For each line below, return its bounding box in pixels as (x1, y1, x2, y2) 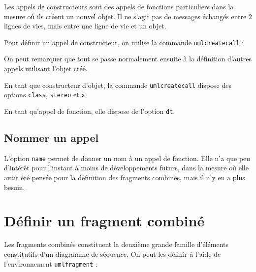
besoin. (4, 182, 25, 192)
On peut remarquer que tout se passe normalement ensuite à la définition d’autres (4, 54, 252, 64)
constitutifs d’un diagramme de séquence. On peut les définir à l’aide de (4, 248, 221, 259)
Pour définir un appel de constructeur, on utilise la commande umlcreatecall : (4, 37, 244, 47)
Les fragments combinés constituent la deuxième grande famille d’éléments (4, 239, 228, 249)
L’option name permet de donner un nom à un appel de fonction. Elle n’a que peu (4, 153, 251, 163)
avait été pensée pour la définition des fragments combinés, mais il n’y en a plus (4, 172, 245, 183)
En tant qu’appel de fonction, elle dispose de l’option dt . (4, 106, 175, 116)
